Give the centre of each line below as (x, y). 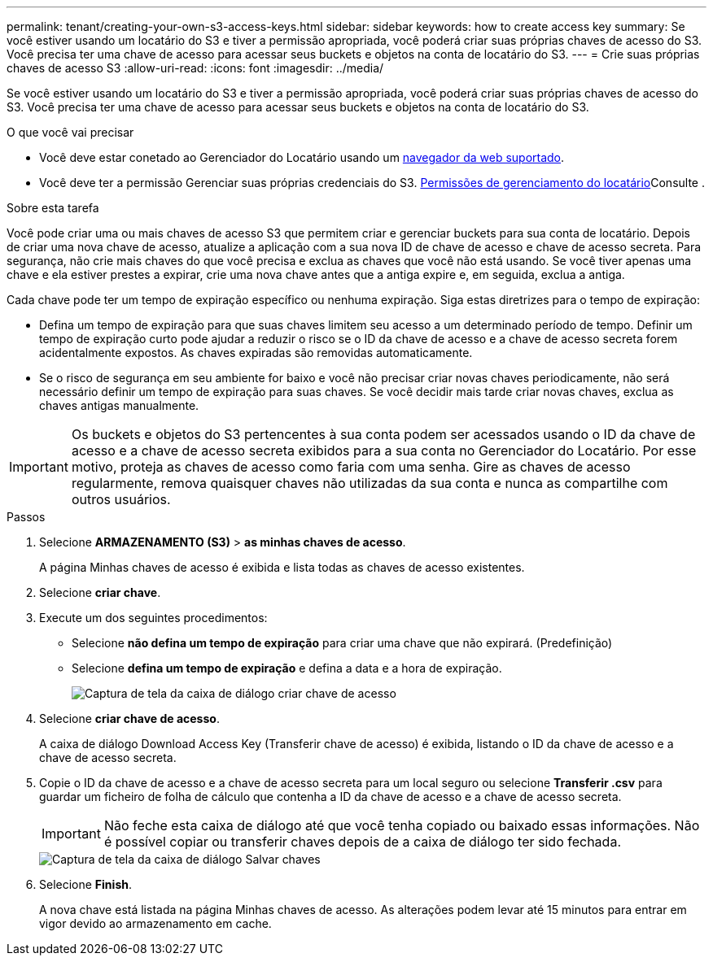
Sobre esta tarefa (53, 208)
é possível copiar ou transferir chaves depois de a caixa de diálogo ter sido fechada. (362, 842)
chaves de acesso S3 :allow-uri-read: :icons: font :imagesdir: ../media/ (195, 68)
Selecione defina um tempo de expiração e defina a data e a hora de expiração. (287, 668)
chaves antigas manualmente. (119, 405)
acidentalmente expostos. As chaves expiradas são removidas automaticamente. (256, 353)
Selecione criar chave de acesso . (129, 718)
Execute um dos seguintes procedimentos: (153, 618)
